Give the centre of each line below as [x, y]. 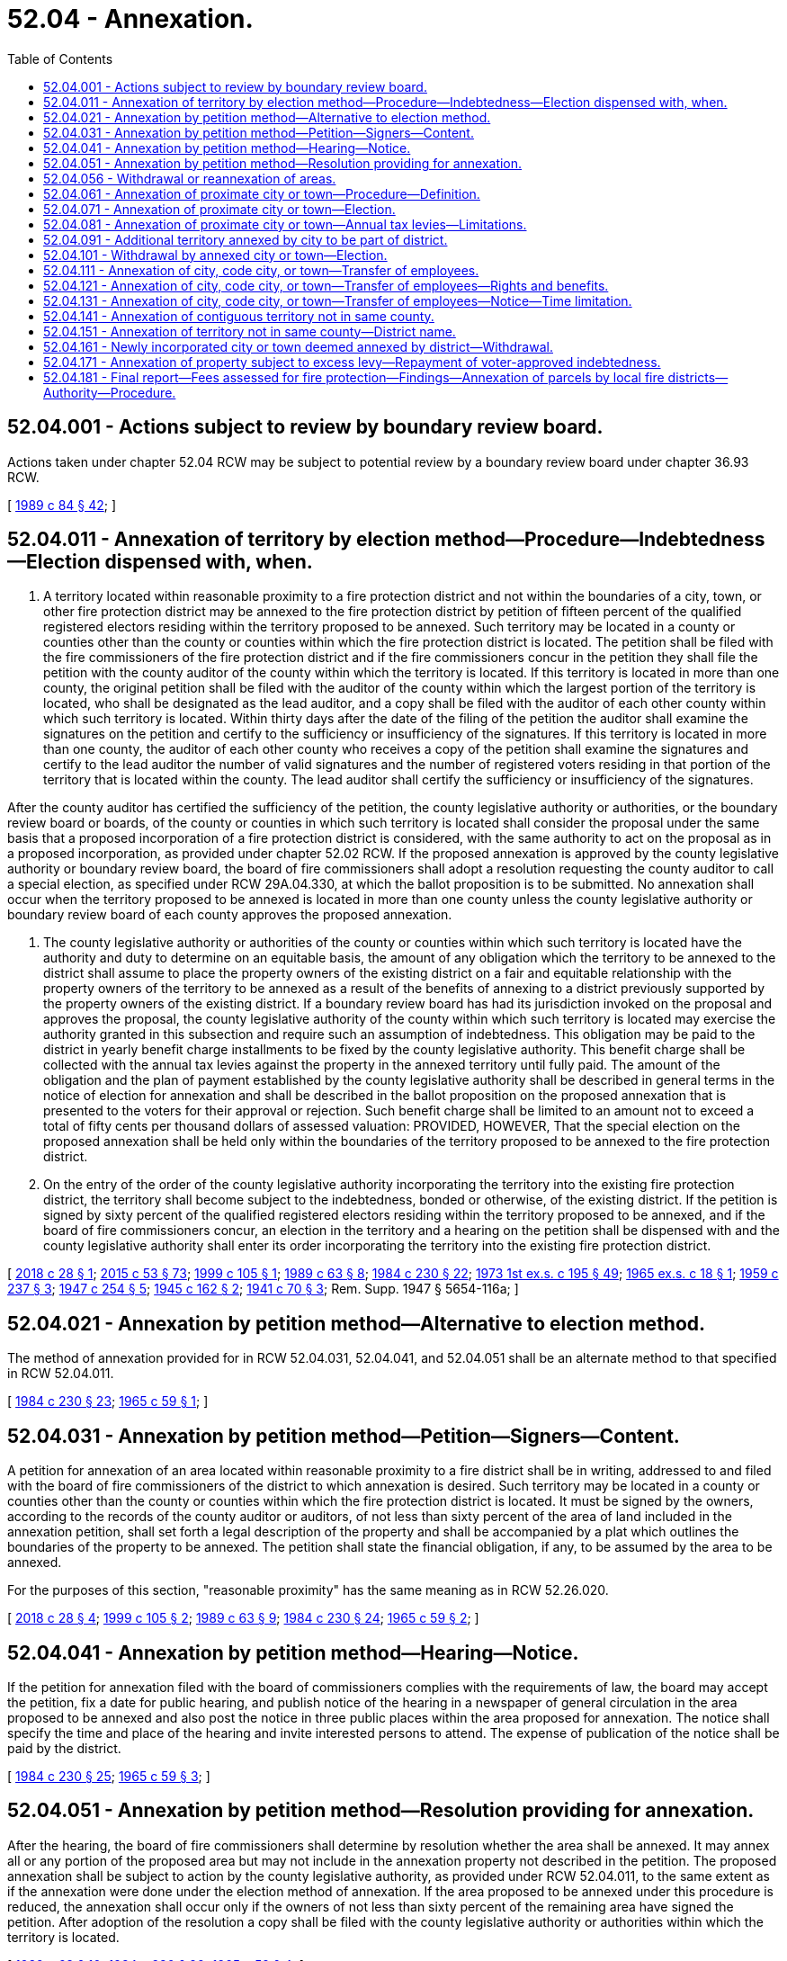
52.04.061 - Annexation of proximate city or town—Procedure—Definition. [262, 193]
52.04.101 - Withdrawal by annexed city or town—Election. [215, 255]
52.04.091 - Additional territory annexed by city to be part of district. [246, 239]
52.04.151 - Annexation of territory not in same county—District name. [250, 331]
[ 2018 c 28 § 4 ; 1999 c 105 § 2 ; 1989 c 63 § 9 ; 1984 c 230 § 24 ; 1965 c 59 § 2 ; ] [243, 1618]
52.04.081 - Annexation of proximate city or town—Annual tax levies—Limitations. [285, 224]
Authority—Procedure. [110, 392]
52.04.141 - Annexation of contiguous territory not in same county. [239, 316]
